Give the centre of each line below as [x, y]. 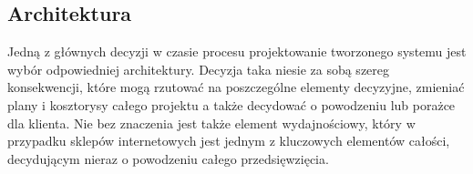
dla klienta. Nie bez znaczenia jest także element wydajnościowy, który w [211, 123]
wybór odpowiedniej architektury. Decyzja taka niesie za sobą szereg [199, 69]
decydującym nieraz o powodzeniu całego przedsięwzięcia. [168, 158]
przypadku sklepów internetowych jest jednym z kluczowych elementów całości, [229, 141]
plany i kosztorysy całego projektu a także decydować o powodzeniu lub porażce [231, 104]
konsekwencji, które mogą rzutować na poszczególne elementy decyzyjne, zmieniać [236, 87]
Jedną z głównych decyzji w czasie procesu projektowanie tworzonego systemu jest [237, 51]
